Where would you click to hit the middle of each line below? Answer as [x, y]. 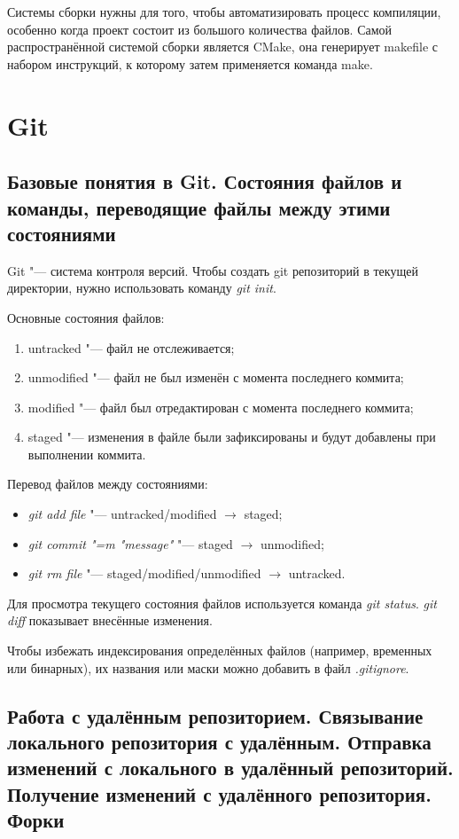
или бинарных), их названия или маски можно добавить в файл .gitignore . [208, 667]
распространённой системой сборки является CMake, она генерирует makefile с [222, 47]
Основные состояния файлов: [86, 317]
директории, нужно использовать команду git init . [142, 288]
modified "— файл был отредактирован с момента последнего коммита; [221, 407]
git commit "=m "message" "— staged [130, 543]
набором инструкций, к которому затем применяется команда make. [190, 63]
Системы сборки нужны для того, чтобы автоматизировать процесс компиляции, [224, 12]
